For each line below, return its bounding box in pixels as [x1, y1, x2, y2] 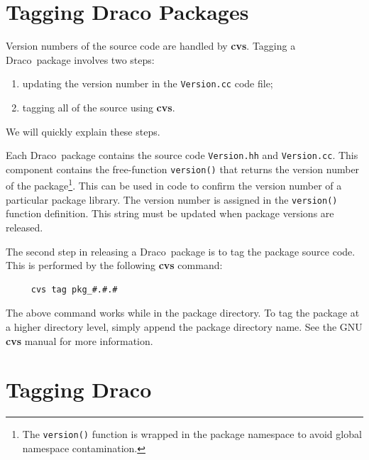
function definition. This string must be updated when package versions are [6, 206, 334, 221]
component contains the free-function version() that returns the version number [6, 161, 360, 176]
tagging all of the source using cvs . [22, 99, 175, 114]
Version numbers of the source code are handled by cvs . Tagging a [6, 38, 296, 53]
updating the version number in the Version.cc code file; [22, 76, 273, 91]
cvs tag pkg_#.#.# [31, 284, 118, 295]
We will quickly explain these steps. [6, 124, 160, 138]
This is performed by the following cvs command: [6, 258, 223, 273]
